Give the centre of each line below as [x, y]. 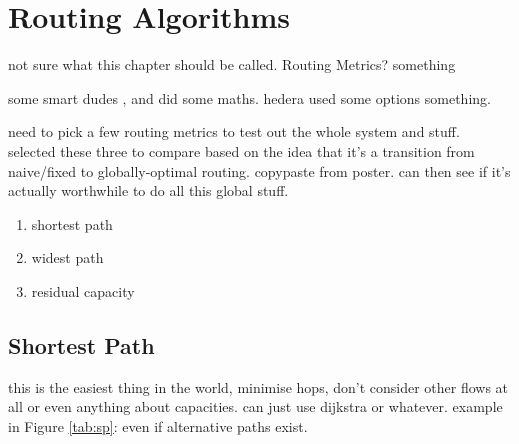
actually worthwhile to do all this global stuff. [148, 190]
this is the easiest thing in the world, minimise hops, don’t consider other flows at [258, 386]
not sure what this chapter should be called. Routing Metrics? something [232, 64]
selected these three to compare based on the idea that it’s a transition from [241, 150]
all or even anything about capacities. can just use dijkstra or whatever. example [255, 406]
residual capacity [83, 290]
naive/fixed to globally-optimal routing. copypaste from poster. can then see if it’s [259, 170]
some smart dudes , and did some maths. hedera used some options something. [249, 97]
